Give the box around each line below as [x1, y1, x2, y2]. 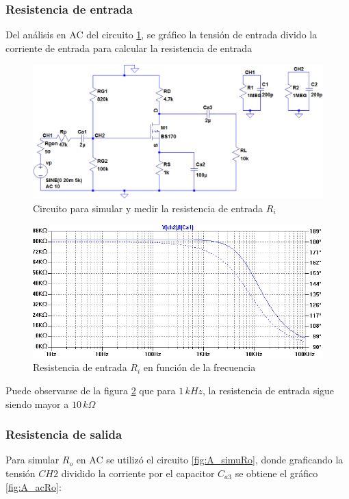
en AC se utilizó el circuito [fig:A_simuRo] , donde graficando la [76, 452, 344, 467]
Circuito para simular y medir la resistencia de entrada [33, 201, 263, 215]
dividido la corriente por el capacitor [61, 465, 215, 480]
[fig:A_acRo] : [5, 479, 62, 494]
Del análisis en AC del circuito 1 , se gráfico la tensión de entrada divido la [5, 27, 318, 42]
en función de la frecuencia [143, 360, 256, 374]
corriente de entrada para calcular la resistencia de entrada [5, 40, 253, 55]
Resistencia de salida [5, 426, 122, 443]
